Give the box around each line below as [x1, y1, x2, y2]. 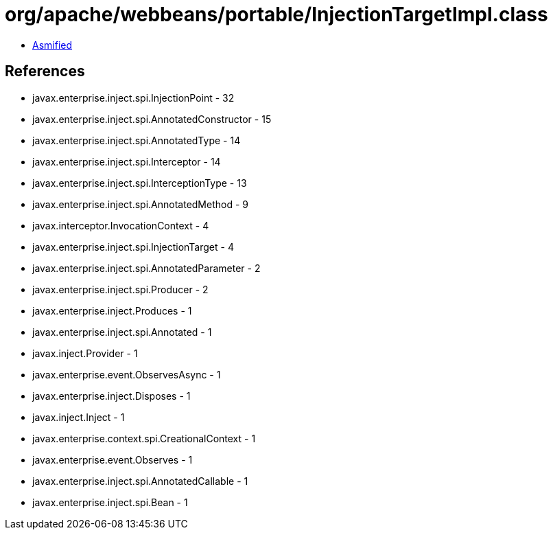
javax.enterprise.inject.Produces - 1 [32, 304, 192, 317]
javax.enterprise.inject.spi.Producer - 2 [32, 283, 209, 295]
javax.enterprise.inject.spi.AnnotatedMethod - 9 [32, 198, 248, 210]
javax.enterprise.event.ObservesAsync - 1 [32, 368, 221, 380]
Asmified [32, 38, 73, 51]
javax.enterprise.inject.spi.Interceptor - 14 [32, 155, 221, 168]
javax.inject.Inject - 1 [32, 411, 125, 423]
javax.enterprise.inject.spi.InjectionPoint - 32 [32, 91, 235, 104]
